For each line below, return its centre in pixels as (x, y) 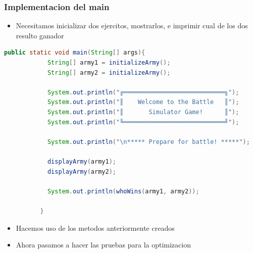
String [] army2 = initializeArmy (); (109, 72)
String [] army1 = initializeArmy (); (109, 63)
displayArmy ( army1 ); (82, 161)
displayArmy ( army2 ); (82, 171)
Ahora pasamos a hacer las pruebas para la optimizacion (103, 245)
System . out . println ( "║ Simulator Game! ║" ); (143, 112)
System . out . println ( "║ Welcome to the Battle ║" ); (143, 102)
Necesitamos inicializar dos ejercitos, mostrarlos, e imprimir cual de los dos (132, 26)
